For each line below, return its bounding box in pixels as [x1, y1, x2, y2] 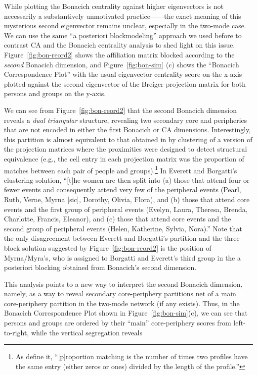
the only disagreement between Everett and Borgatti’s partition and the [4, 233, 222, 243]
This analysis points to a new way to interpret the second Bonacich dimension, [4, 278, 243, 289]
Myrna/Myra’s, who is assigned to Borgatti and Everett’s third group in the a [4, 252, 241, 263]
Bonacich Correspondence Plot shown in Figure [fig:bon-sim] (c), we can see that [4, 308, 248, 318]
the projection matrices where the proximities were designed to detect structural [4, 144, 247, 154]
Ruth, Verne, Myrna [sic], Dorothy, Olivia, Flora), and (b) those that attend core [4, 194, 250, 204]
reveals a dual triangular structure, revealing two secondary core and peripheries [4, 114, 247, 125]
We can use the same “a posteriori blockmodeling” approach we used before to [4, 30, 242, 40]
